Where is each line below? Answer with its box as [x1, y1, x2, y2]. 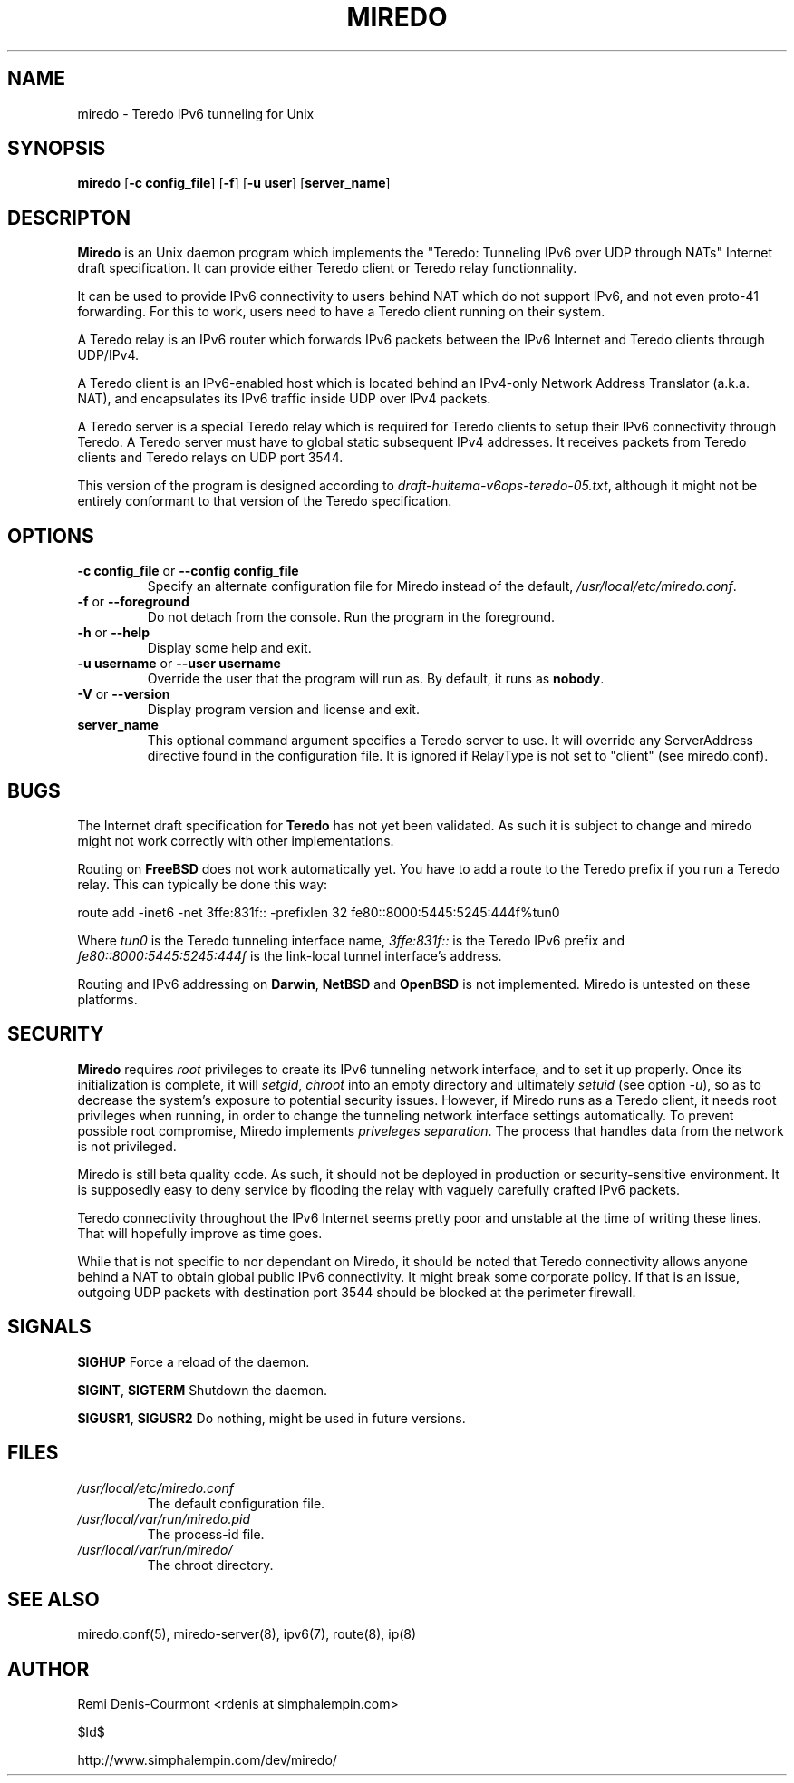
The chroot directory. [147, 1556, 274, 1573]
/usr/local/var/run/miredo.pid [77, 1510, 251, 1526]
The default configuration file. [147, 1495, 325, 1511]
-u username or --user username [77, 655, 281, 672]
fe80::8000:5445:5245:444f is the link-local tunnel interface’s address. [77, 947, 502, 964]
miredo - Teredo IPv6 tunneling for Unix [77, 105, 315, 121]
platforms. [77, 991, 138, 1007]
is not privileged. [77, 1138, 177, 1154]
